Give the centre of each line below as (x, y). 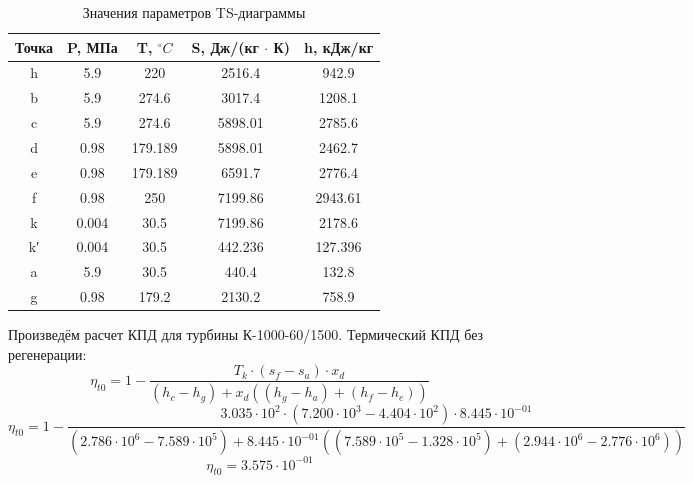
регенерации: (47, 353)
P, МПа (92, 46)
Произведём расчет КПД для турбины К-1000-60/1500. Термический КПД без (246, 334)
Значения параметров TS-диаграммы (194, 12)
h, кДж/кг (338, 46)
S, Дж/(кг (225, 46)
